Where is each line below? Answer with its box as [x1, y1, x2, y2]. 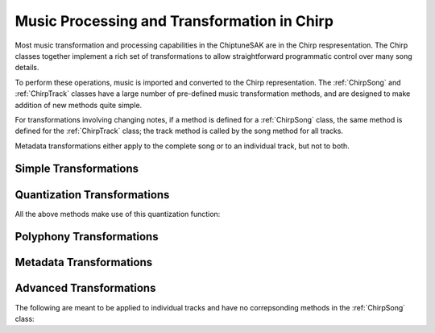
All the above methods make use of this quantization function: [14, 209, 221, 219]
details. [14, 63, 39, 73]
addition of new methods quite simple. [14, 100, 143, 110]
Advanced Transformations [14, 281, 156, 295]
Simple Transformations [14, 162, 139, 176]
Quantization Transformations [14, 188, 170, 202]
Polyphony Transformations [14, 230, 159, 244]
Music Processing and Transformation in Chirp [14, 12, 334, 30]
